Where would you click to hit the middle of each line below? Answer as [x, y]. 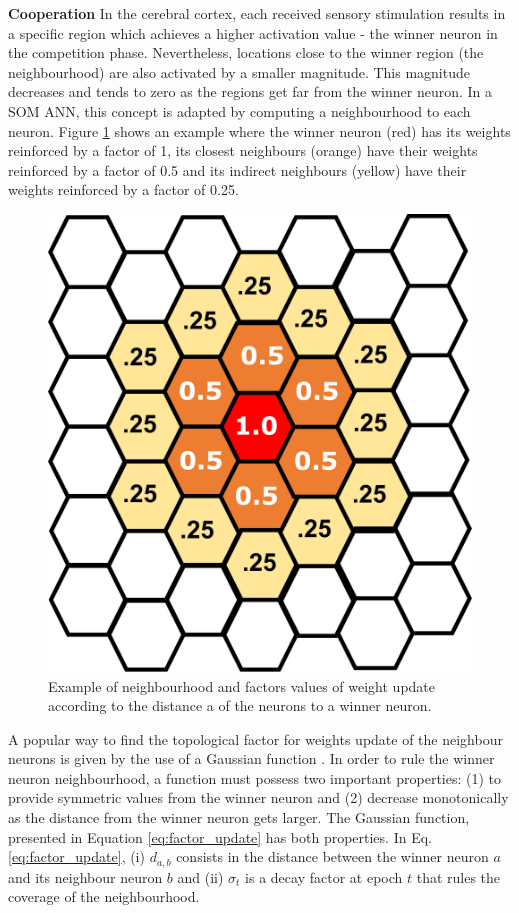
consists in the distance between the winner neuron [332, 856]
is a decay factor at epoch [324, 876]
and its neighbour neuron [85, 876]
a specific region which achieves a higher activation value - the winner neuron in [253, 32]
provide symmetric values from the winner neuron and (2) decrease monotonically [258, 797]
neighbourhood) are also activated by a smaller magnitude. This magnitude [239, 71]
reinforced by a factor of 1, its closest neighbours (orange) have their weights [243, 150]
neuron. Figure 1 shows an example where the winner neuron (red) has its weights [259, 130]
